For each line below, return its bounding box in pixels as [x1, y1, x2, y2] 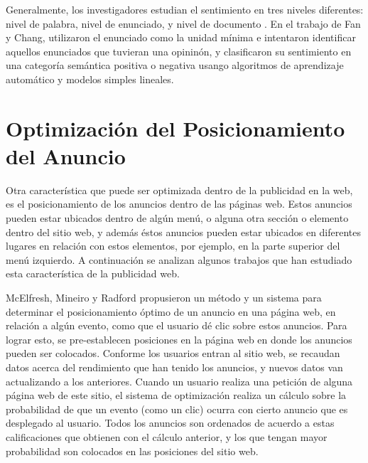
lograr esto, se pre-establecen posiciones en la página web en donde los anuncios [6, 331, 352, 346]
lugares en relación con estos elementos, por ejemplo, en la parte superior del [6, 238, 340, 253]
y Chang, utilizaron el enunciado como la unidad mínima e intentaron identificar [6, 30, 356, 45]
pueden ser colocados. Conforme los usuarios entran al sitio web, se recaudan [6, 346, 340, 361]
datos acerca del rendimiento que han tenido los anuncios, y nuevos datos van [6, 360, 343, 374]
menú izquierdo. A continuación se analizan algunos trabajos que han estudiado [6, 252, 352, 267]
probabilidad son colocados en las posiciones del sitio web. [6, 443, 259, 458]
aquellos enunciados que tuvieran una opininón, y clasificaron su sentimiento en [6, 43, 352, 58]
